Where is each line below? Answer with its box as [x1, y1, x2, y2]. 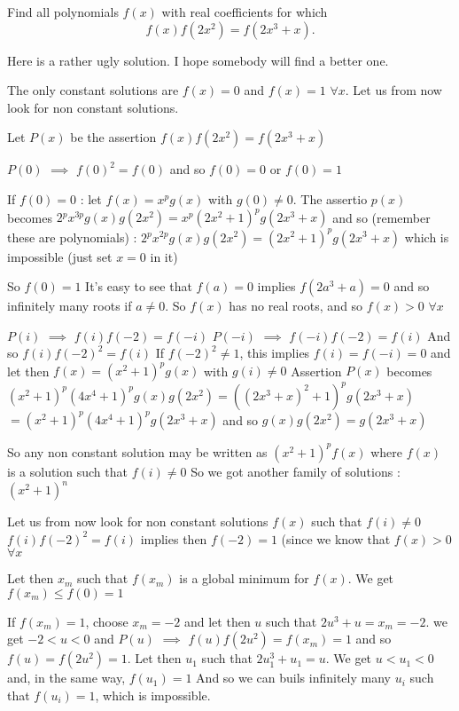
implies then [140, 529, 207, 548]
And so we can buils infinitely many [196, 668, 391, 687]
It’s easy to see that [85, 277, 192, 296]
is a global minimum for [179, 569, 309, 588]
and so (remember [332, 208, 431, 226]
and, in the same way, [7, 668, 126, 687]
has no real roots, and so [229, 296, 363, 315]
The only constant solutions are [7, 81, 179, 99]
